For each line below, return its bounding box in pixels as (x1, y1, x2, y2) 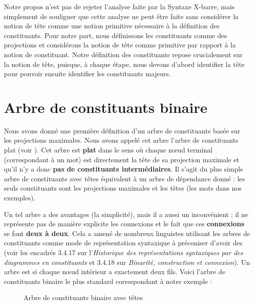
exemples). (4, 193, 36, 203)
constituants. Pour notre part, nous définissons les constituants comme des (4, 30, 227, 40)
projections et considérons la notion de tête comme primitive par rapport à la (4, 40, 236, 50)
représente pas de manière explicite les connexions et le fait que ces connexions (4, 218, 245, 229)
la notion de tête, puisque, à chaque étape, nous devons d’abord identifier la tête (4, 59, 245, 69)
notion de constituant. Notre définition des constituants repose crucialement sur (4, 49, 243, 59)
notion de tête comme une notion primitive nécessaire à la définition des (4, 21, 220, 31)
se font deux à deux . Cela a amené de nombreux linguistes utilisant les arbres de (4, 228, 250, 238)
